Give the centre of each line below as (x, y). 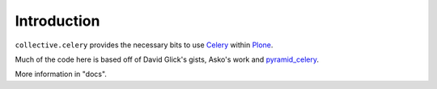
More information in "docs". (61, 74)
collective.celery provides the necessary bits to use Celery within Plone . (144, 45)
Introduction (57, 21)
